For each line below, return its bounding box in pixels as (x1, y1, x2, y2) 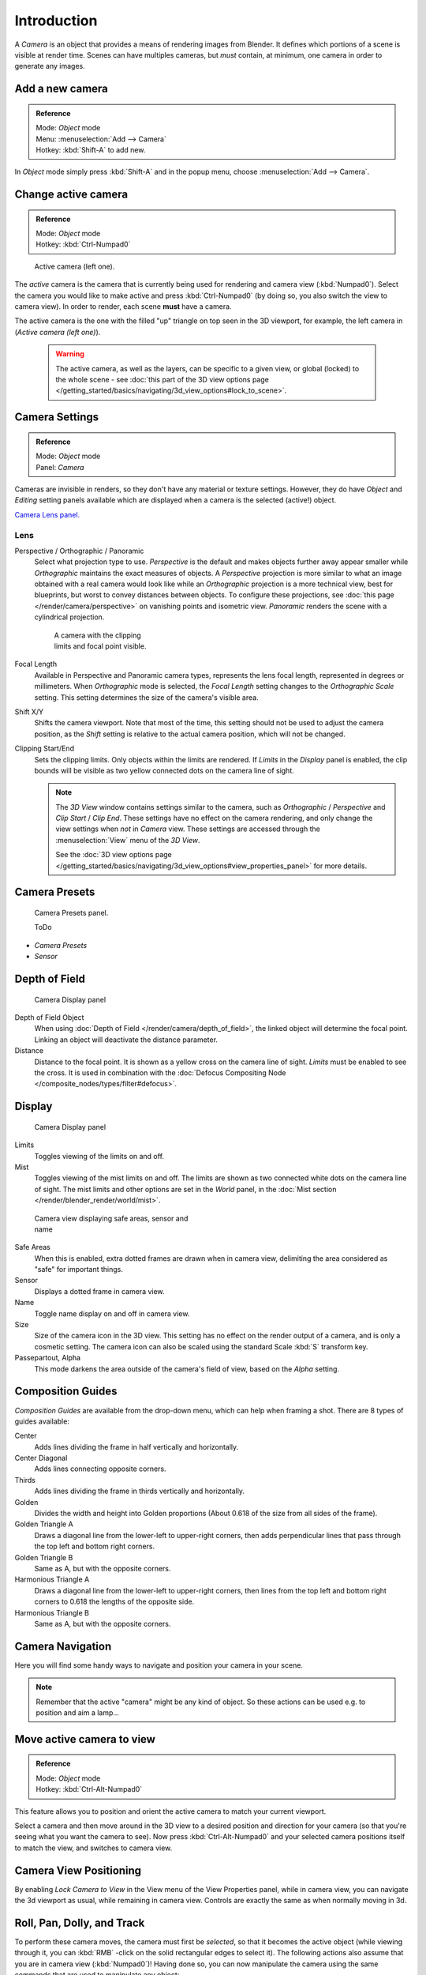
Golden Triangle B (14, 1552, 73, 1562)
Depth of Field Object (14, 1013, 84, 1022)
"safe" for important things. (34, 1265, 124, 1274)
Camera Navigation (14, 1639, 112, 1653)
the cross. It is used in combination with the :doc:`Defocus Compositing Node (34, 1067, 286, 1078)
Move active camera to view (14, 1732, 155, 1746)
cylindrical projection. (34, 612, 105, 622)
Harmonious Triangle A (14, 1574, 90, 1584)
